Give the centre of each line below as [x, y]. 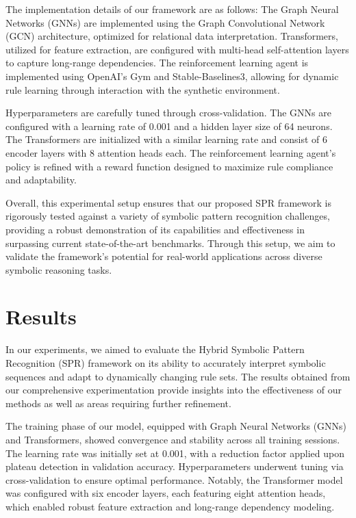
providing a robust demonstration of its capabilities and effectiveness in [155, 229]
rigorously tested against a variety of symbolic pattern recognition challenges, [168, 216]
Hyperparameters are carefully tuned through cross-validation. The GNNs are [168, 113]
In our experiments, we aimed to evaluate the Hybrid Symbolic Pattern [155, 349]
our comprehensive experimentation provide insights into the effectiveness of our [174, 390]
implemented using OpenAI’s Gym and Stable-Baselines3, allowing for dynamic [172, 76]
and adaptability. [41, 180]
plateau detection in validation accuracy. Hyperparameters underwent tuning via [175, 466]
